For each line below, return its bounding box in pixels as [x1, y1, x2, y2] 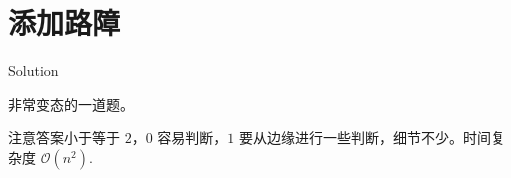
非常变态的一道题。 [8, 93, 134, 114]
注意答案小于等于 [8, 127, 120, 148]
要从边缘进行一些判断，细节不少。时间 [239, 127, 492, 148]
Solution [8, 60, 59, 81]
